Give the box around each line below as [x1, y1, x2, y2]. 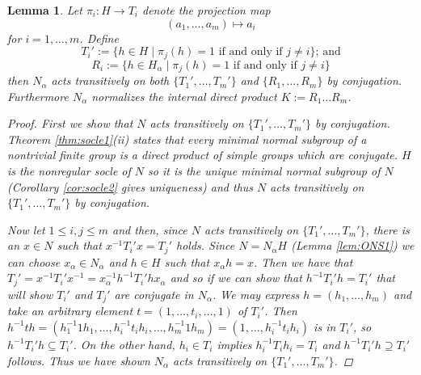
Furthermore [7, 87, 69, 104]
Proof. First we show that [7, 115, 133, 132]
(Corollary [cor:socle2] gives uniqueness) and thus [7, 178, 254, 195]
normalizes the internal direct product [91, 87, 277, 104]
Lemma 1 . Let [7, 2, 82, 18]
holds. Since [175, 237, 235, 254]
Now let [7, 221, 45, 238]
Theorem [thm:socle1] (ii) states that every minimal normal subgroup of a [7, 130, 367, 147]
